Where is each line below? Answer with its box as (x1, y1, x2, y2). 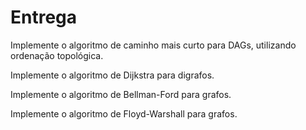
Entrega (10, 6, 78, 29)
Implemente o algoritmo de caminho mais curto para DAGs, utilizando (10, 39, 297, 51)
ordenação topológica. (10, 49, 104, 61)
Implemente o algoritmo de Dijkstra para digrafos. (10, 69, 215, 81)
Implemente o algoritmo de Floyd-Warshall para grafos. (10, 107, 238, 120)
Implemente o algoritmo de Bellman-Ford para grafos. (10, 88, 232, 100)
